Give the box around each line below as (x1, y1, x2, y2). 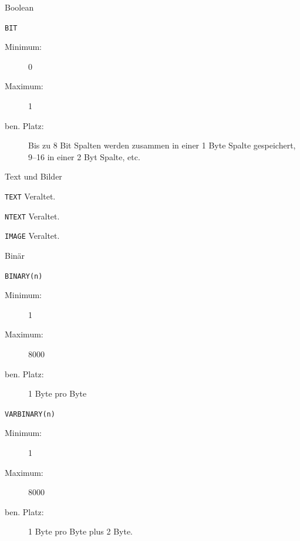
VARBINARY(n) (5, 410, 55, 418)
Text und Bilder (5, 170, 62, 182)
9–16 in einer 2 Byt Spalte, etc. (28, 150, 140, 163)
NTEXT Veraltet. (5, 209, 60, 222)
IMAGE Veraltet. (5, 229, 60, 242)
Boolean (5, 1, 34, 13)
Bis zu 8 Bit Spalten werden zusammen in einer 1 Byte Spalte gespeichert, (28, 139, 296, 151)
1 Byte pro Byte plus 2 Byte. (28, 525, 133, 537)
